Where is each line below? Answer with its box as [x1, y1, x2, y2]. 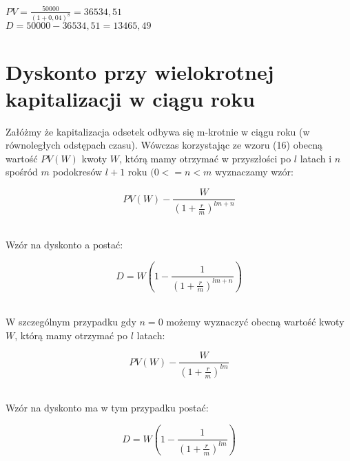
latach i [300, 151, 332, 165]
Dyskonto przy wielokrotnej [6, 57, 274, 85]
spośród [6, 164, 38, 179]
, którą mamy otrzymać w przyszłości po [119, 151, 291, 165]
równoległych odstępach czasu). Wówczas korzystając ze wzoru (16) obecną [6, 138, 323, 152]
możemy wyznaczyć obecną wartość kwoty [166, 314, 344, 329]
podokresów [52, 164, 103, 179]
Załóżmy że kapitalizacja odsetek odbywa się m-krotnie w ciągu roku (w [6, 124, 310, 138]
